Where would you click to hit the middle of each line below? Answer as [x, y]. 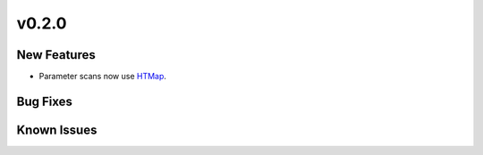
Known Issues [57, 130]
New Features [56, 55]
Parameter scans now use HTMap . [103, 77]
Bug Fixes [45, 101]
